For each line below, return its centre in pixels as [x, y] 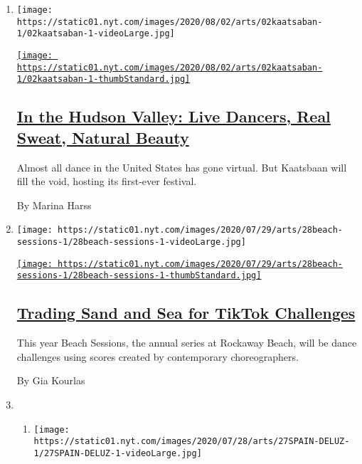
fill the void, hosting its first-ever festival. [107, 181]
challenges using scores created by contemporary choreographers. [158, 356]
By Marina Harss [54, 205]
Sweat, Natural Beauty [103, 137]
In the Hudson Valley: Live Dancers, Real [174, 116]
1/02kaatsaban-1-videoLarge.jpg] [96, 34]
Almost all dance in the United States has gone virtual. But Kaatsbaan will [182, 167]
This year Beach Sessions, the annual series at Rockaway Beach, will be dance [187, 343]
